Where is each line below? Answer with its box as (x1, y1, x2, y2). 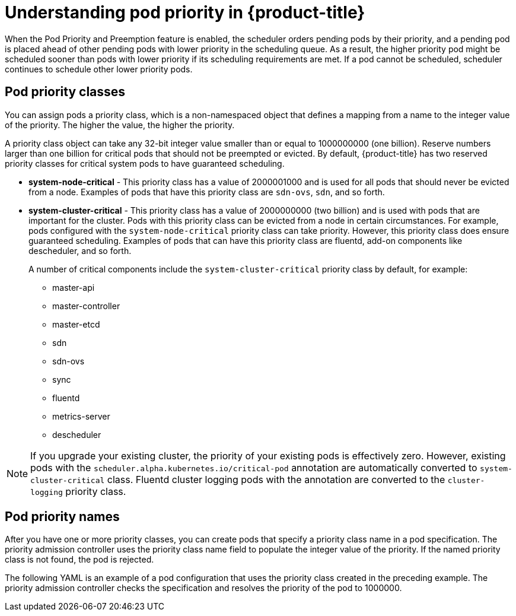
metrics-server (52, 411, 110, 421)
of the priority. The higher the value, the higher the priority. (5, 119, 235, 130)
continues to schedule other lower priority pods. (5, 63, 193, 74)
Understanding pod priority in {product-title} (5, 2, 365, 23)
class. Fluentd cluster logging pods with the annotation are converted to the (107, 473, 445, 485)
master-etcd (52, 319, 100, 329)
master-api (52, 282, 95, 293)
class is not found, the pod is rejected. (5, 554, 154, 565)
